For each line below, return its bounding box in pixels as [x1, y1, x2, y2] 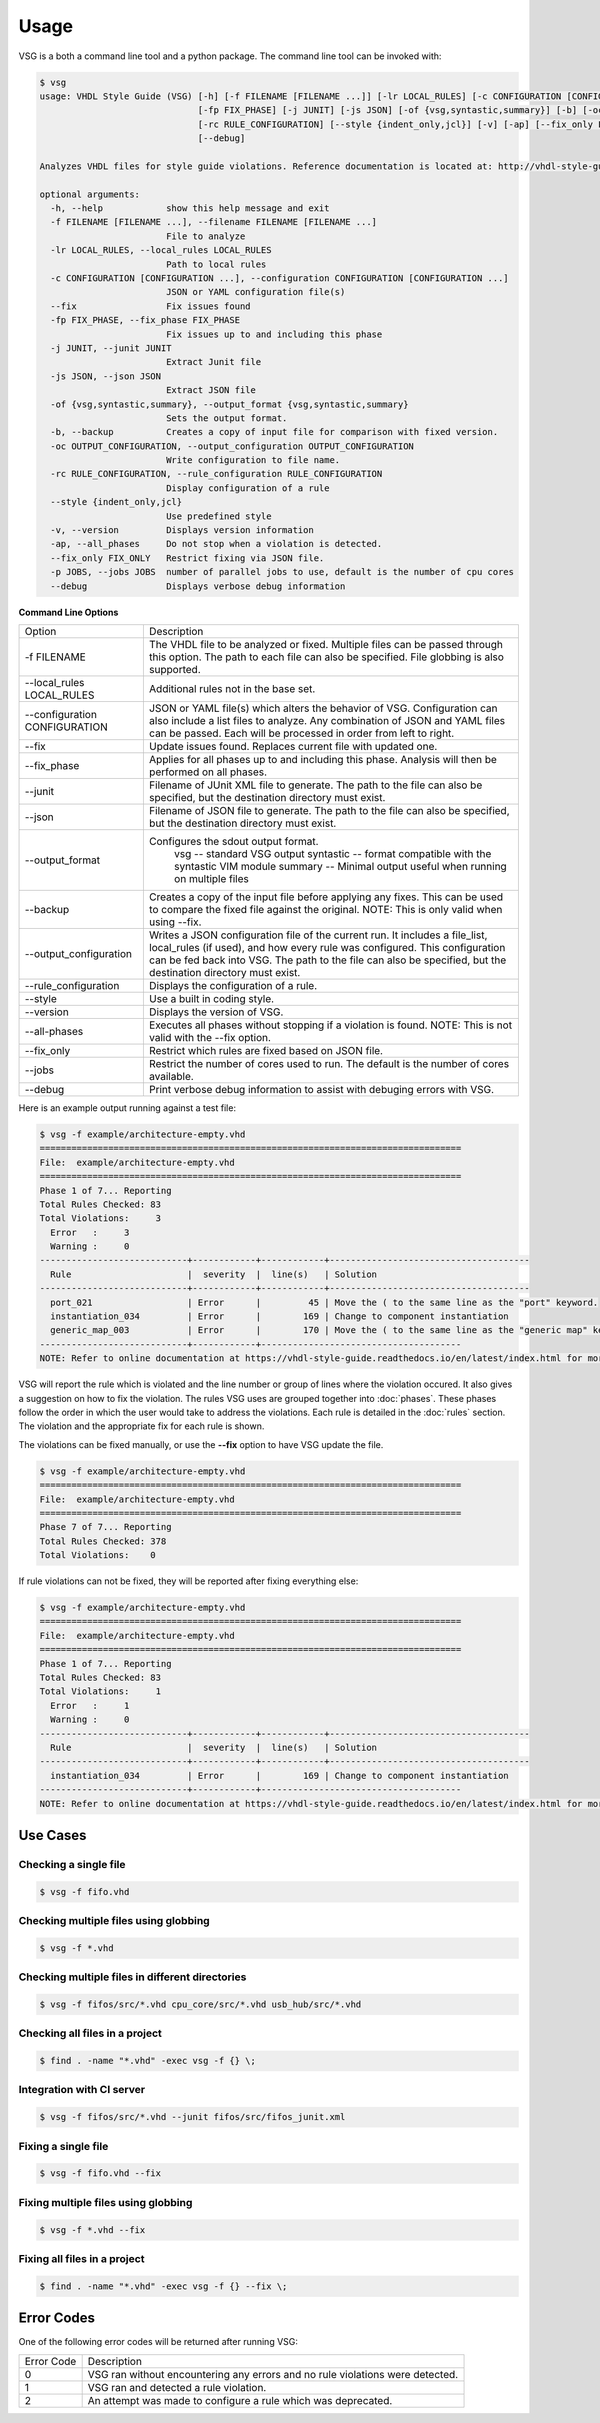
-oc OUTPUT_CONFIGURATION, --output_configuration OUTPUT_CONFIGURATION [50, 440, 415, 452]
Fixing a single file [18, 2139, 109, 2153]
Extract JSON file [165, 385, 257, 396]
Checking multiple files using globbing [18, 1914, 210, 1928]
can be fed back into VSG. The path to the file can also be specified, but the [148, 953, 507, 967]
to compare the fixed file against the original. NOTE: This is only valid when [148, 902, 503, 916]
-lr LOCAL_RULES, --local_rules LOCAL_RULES [50, 245, 272, 256]
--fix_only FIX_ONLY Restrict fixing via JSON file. [50, 552, 325, 564]
